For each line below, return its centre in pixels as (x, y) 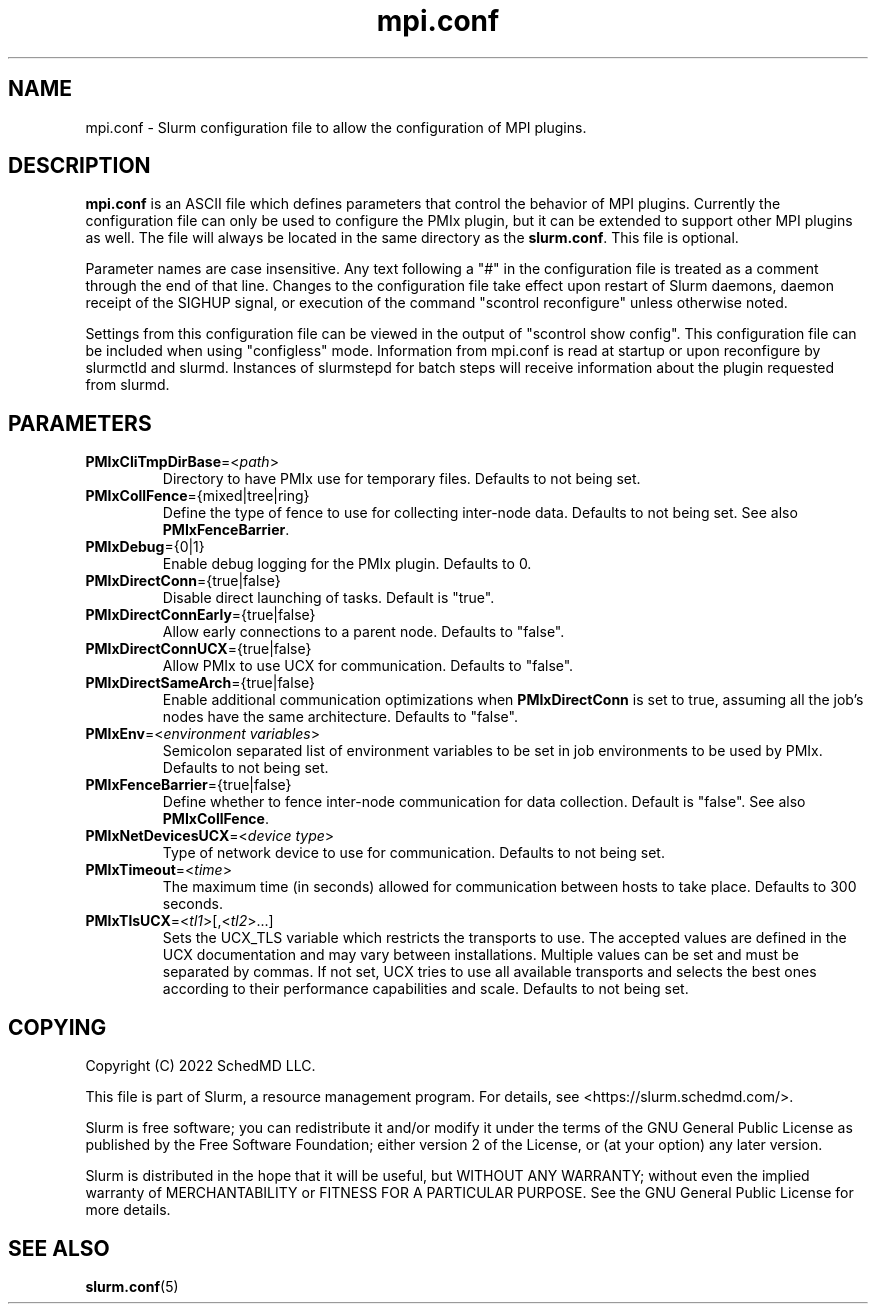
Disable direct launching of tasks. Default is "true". (328, 598)
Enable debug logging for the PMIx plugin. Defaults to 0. (347, 564)
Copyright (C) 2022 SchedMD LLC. (200, 1066)
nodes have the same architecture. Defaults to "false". (340, 717)
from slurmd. (127, 385)
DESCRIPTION (79, 166)
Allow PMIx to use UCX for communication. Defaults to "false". (368, 666)
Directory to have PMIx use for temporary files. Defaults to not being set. (401, 479)
